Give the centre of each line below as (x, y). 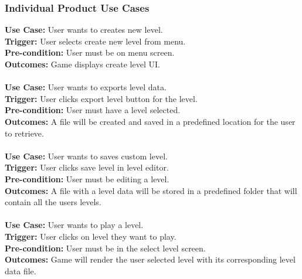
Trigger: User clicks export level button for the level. (101, 98)
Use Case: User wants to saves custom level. (86, 156)
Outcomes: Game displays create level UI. (82, 64)
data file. (21, 271)
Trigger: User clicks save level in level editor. (87, 167)
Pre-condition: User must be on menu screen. (90, 52)
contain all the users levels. (53, 202)
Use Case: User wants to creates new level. (84, 30)
